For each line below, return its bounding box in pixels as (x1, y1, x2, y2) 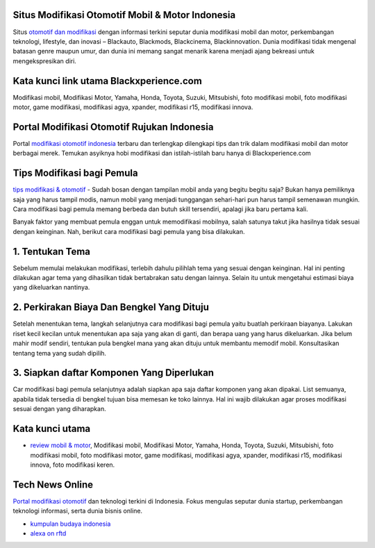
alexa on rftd (30, 529, 67, 538)
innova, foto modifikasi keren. (30, 460, 115, 469)
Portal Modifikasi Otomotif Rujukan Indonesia (12, 121, 214, 133)
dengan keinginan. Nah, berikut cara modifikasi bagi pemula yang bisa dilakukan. (12, 227, 245, 235)
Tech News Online (12, 479, 94, 490)
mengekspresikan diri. (12, 56, 76, 65)
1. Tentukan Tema (12, 245, 90, 257)
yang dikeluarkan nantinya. (12, 283, 90, 292)
